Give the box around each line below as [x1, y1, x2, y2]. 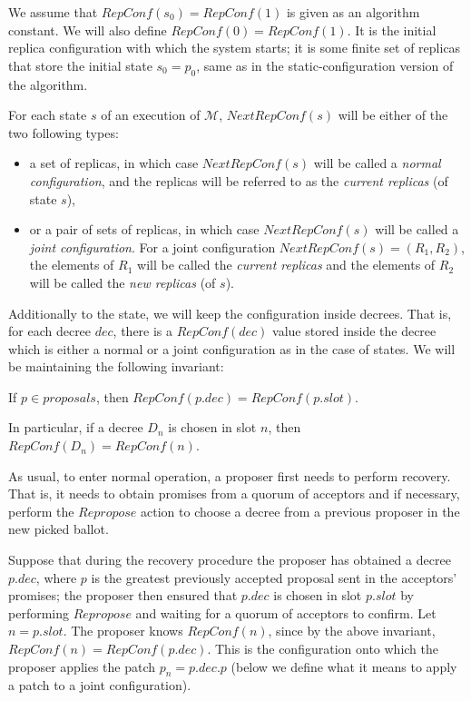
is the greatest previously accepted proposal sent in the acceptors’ [91, 568, 457, 587]
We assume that [8, 3, 98, 21]
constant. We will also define [8, 20, 167, 39]
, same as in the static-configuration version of [196, 55, 454, 74]
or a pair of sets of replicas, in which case [29, 220, 260, 239]
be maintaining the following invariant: [8, 357, 224, 376]
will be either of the [338, 105, 448, 124]
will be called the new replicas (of [29, 272, 216, 291]
